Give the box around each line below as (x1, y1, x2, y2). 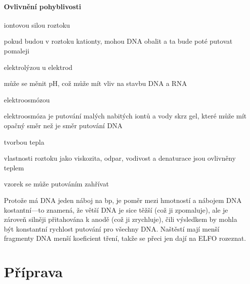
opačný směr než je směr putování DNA (4, 120, 123, 130)
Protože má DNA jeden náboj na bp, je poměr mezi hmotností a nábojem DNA (4, 195, 242, 205)
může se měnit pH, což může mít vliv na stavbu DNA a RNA (4, 78, 187, 88)
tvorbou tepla (4, 136, 44, 147)
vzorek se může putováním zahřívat (4, 179, 109, 189)
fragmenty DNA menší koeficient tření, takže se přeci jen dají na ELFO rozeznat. (4, 233, 246, 243)
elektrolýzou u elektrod (4, 62, 72, 72)
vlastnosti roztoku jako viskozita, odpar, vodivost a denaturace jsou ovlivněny (4, 153, 236, 163)
